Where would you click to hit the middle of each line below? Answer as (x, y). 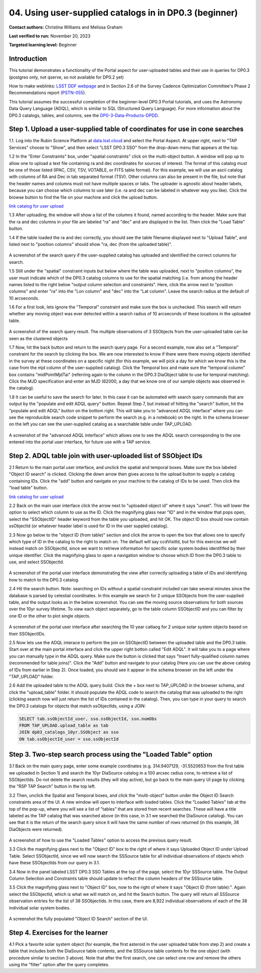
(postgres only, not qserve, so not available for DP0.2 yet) (66, 77)
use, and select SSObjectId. (36, 562)
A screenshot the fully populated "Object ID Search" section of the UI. (79, 919)
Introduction (28, 59)
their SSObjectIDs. (27, 633)
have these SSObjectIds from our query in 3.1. (54, 863)
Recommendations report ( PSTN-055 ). (48, 93)
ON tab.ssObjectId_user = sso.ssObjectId (69, 739)
